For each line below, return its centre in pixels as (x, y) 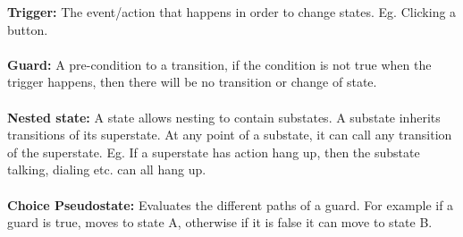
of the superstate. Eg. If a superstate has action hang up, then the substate (214, 152)
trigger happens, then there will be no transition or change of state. (192, 82)
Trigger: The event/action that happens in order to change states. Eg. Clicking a (232, 12)
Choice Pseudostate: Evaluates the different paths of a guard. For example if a (231, 204)
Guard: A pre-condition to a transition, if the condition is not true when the (219, 64)
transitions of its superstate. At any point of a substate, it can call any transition (230, 135)
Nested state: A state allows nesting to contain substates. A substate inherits (224, 117)
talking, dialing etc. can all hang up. (107, 169)
